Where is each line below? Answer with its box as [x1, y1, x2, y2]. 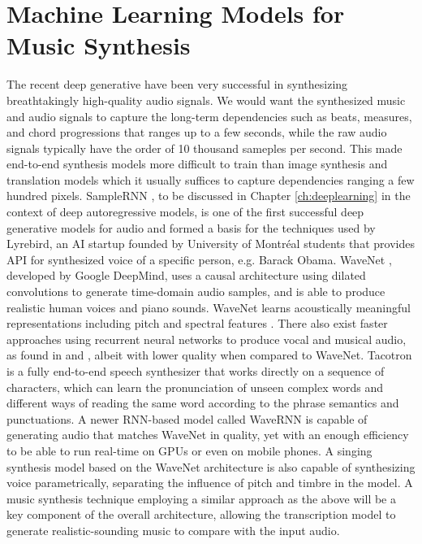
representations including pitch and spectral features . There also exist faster [6, 315, 388, 332]
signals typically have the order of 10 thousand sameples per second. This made [6, 139, 403, 156]
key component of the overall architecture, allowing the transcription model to [6, 506, 396, 523]
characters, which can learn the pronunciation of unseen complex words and [6, 378, 383, 395]
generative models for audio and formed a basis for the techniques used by [6, 219, 376, 236]
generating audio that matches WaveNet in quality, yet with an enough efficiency [6, 426, 409, 443]
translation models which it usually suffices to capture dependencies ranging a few [6, 171, 415, 188]
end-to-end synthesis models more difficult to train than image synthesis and [6, 155, 388, 172]
